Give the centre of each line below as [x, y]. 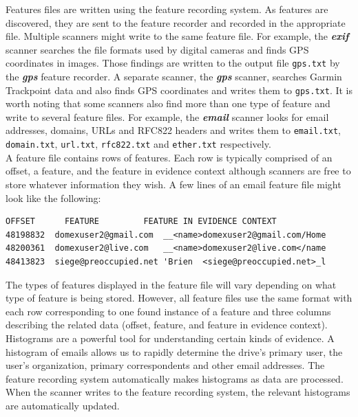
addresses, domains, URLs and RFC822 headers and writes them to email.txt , [173, 130]
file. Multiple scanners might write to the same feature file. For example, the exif [177, 36]
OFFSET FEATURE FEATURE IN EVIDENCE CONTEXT [141, 222]
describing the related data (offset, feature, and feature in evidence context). [167, 325]
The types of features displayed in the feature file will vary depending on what [171, 284]
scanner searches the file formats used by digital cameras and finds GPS [157, 49]
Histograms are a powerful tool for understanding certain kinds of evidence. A [170, 338]
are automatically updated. [63, 405]
